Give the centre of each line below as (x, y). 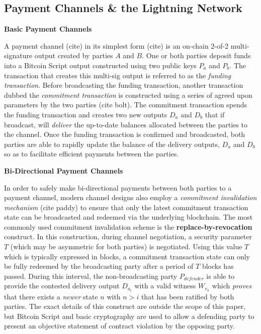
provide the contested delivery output (62, 286)
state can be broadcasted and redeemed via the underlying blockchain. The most (128, 217)
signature (18, 55)
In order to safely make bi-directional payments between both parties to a (118, 187)
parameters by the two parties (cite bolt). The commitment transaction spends (126, 105)
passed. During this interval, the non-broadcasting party (91, 276)
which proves (232, 286)
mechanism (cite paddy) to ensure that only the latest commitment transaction (126, 207)
